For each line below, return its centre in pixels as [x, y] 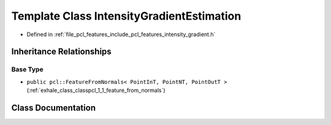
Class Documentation [54, 108]
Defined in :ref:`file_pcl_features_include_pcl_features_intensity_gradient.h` [121, 34]
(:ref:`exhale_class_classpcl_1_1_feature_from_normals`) [96, 90]
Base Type [27, 69]
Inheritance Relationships [61, 52]
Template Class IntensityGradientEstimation [126, 16]
